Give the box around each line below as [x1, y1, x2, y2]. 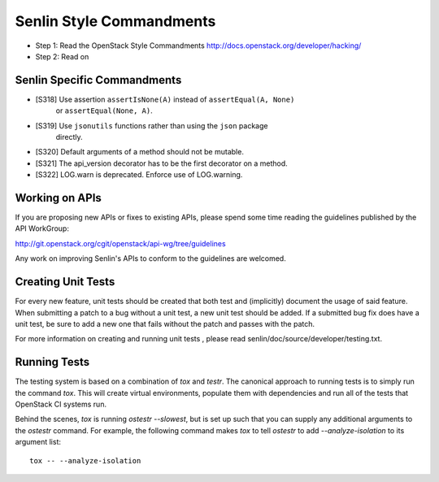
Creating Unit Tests [15, 275, 115, 289]
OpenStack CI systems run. [15, 399, 107, 410]
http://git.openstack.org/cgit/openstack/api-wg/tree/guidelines [15, 238, 227, 248]
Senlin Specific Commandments [15, 73, 182, 87]
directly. [55, 132, 83, 142]
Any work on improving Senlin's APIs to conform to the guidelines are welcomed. [15, 254, 286, 263]
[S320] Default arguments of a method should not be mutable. [35, 147, 244, 157]
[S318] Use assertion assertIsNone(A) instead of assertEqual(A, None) [35, 94, 295, 104]
